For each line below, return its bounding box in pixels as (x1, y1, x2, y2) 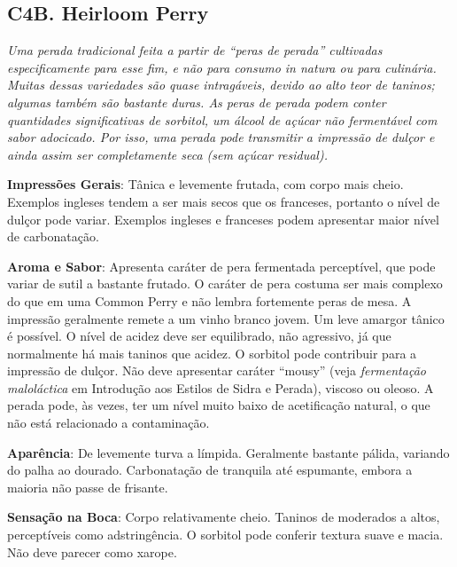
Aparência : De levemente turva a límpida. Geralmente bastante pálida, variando (7, 443, 450, 461)
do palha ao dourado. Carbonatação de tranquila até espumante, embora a (7, 461, 413, 479)
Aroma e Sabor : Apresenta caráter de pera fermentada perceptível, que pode (7, 256, 436, 275)
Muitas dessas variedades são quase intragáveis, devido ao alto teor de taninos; (7, 75, 435, 94)
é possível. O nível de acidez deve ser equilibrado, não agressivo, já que (7, 327, 391, 345)
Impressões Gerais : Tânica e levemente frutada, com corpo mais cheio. (7, 175, 404, 193)
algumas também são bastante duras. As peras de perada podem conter (7, 92, 386, 111)
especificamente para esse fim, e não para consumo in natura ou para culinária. (7, 58, 437, 76)
